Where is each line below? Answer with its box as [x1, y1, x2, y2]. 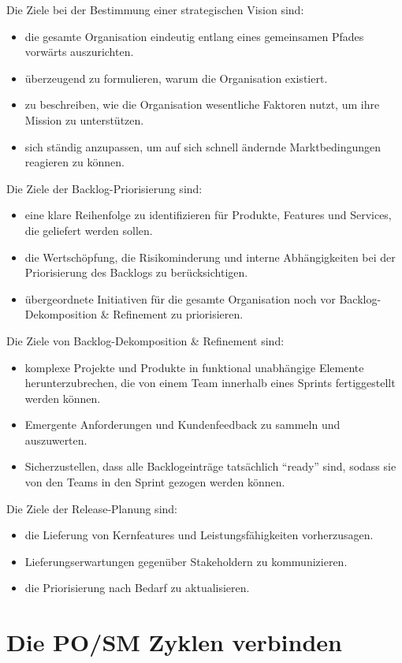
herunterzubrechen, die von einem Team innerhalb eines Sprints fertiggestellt [24, 374, 396, 391]
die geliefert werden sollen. [24, 222, 153, 238]
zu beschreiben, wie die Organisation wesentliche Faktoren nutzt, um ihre [24, 96, 380, 113]
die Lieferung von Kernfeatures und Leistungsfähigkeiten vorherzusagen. [24, 527, 374, 543]
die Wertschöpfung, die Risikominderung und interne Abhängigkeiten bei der [24, 248, 396, 265]
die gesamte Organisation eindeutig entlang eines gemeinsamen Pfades [24, 28, 364, 44]
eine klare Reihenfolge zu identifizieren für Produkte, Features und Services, [24, 207, 392, 223]
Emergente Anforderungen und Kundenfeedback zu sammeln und [24, 416, 341, 433]
